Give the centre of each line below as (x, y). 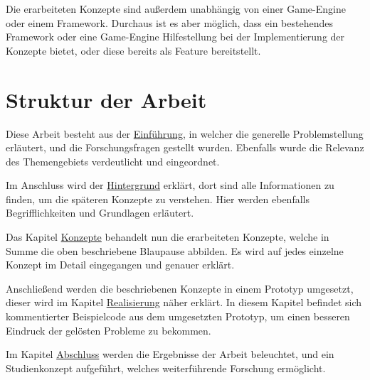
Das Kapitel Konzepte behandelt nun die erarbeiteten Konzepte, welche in (168, 237)
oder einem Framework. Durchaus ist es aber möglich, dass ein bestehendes (169, 22)
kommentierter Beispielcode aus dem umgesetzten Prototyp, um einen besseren (178, 316)
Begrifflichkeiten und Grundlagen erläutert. (100, 213)
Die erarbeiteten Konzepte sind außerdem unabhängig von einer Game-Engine (176, 9)
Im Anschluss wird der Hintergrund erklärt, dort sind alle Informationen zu (170, 185)
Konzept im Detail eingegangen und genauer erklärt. (120, 265)
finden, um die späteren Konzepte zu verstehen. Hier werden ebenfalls (158, 199)
